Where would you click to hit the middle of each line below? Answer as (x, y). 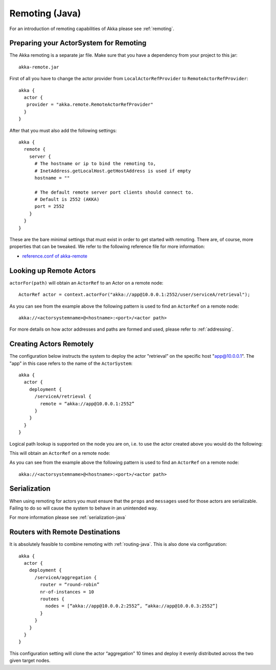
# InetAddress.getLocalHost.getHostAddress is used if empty (113, 171)
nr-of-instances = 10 (67, 592)
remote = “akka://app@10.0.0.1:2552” (87, 403)
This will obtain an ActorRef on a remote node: (60, 453)
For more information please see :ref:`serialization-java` (68, 517)
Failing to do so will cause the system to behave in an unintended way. (84, 508)
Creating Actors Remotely (52, 344)
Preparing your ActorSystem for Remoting (78, 43)
